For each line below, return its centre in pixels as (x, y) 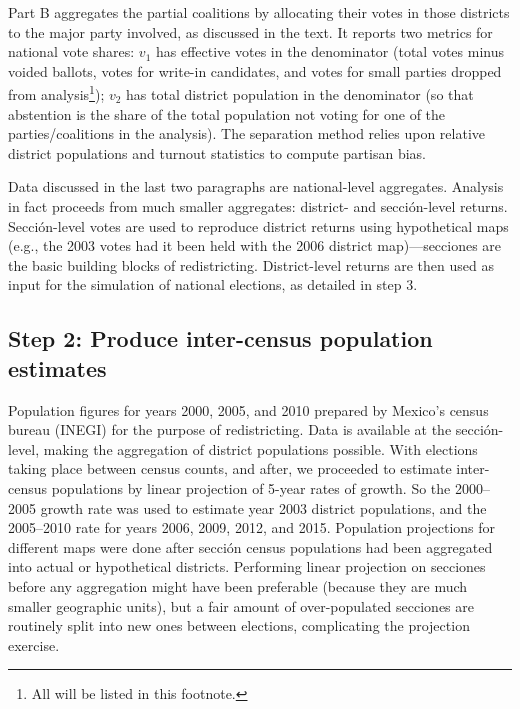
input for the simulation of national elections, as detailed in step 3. (213, 284)
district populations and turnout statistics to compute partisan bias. (217, 152)
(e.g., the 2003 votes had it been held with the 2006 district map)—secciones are (255, 245)
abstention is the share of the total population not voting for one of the (227, 113)
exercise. (34, 644)
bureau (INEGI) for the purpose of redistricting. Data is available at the (230, 429)
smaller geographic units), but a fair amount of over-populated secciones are (241, 605)
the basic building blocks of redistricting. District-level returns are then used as (251, 264)
